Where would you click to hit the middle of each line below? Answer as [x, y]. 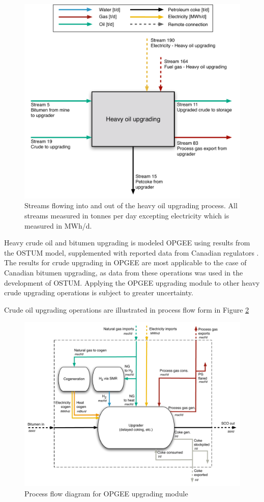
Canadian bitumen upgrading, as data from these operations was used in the [124, 272]
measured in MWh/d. [58, 225]
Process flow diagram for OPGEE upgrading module [106, 493]
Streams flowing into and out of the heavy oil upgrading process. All [131, 205]
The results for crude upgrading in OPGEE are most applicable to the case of [125, 262]
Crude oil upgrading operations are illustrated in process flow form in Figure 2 [127, 309]
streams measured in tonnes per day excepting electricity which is [127, 215]
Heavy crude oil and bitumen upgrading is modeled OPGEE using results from [127, 243]
